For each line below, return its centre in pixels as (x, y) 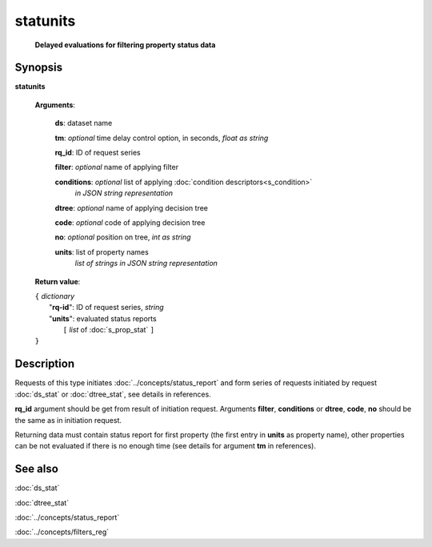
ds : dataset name (84, 123)
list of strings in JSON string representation (146, 263)
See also (37, 469)
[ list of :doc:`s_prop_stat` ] (109, 330)
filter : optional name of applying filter (117, 167)
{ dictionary (55, 296)
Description (45, 364)
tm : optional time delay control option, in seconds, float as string (162, 138)
